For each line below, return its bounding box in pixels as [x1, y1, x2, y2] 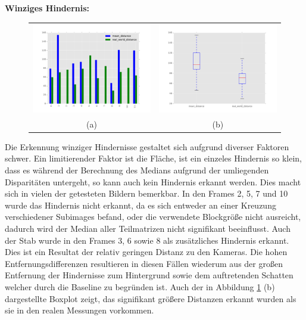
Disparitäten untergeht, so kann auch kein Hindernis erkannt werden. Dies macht [5, 175, 301, 188]
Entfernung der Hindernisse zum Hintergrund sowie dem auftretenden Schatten [5, 269, 293, 281]
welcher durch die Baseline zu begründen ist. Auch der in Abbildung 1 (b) [5, 280, 275, 293]
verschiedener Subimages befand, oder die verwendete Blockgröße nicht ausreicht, [5, 210, 301, 223]
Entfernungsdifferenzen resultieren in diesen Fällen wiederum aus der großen [5, 257, 283, 269]
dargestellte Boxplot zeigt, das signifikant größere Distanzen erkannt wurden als [5, 292, 296, 305]
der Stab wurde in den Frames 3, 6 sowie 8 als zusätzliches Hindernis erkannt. [5, 234, 289, 246]
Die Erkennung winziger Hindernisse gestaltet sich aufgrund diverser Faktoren [5, 140, 289, 153]
